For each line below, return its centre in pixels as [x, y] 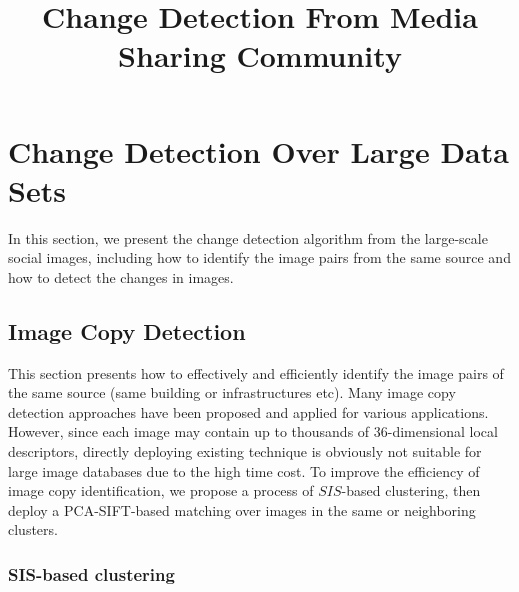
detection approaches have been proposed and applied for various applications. [248, 411]
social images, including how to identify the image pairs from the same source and [259, 257]
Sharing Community [260, 55]
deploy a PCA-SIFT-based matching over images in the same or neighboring [242, 509]
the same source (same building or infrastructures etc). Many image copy [232, 392]
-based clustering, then [411, 490]
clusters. [33, 529]
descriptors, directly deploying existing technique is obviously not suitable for [245, 451]
